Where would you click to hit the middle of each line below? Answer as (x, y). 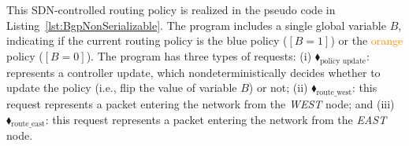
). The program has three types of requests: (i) (199, 55)
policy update (343, 61)
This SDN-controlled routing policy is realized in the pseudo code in (171, 9)
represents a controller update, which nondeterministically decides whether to (193, 72)
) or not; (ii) (278, 88)
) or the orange (367, 40)
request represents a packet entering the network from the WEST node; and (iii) (201, 103)
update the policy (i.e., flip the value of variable (122, 88)
